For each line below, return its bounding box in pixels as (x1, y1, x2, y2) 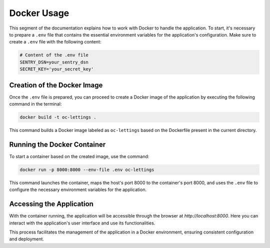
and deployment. (9, 236, 44, 242)
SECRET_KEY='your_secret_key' (19, 66, 94, 72)
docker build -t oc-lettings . (19, 114, 97, 120)
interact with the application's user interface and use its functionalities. (9, 220, 155, 226)
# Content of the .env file (19, 52, 88, 58)
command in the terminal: (9, 100, 62, 107)
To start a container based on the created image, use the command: (9, 153, 149, 159)
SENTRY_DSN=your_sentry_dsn (19, 59, 88, 65)
